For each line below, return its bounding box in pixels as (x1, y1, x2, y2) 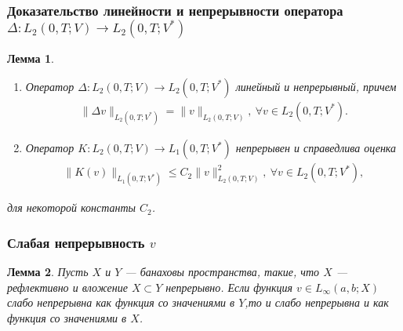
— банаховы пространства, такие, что (125, 264, 320, 280)
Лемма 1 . (7, 50, 54, 67)
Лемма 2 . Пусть (7, 264, 89, 280)
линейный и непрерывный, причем (235, 78, 397, 94)
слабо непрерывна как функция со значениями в (7, 294, 235, 311)
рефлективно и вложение (7, 278, 128, 295)
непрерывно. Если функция (165, 278, 293, 295)
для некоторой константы (7, 199, 136, 216)
